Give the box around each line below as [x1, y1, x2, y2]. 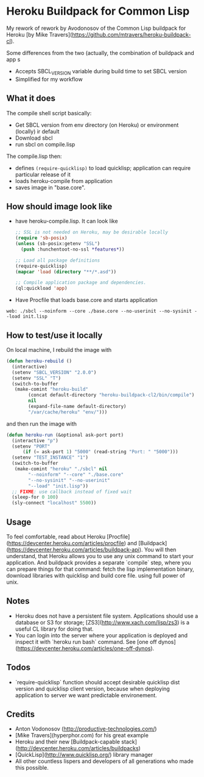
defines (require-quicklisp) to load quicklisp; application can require [15, 164, 191, 171]
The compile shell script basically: [6, 109, 92, 116]
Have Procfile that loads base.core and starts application [15, 296, 158, 304]
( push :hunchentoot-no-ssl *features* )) [21, 246, 125, 252]
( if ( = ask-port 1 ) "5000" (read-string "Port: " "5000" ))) [22, 449, 178, 455]
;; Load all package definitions [15, 257, 100, 263]
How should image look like [6, 201, 113, 212]
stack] [121, 738, 137, 745]
